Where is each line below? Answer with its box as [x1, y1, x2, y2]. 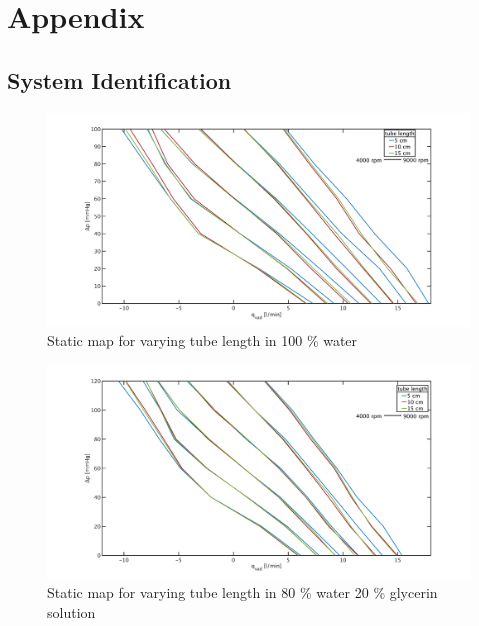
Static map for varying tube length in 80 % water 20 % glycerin [47, 582, 438, 603]
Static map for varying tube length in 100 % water [47, 330, 358, 351]
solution [47, 602, 96, 623]
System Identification [7, 64, 232, 95]
